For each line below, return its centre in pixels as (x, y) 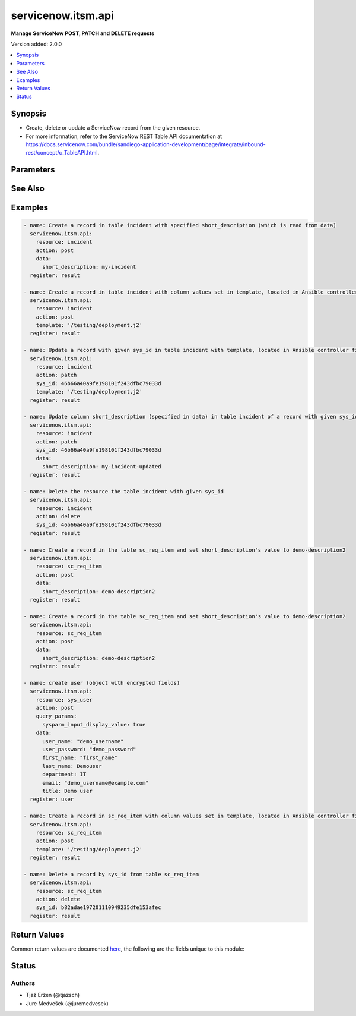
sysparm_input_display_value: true (94, 724)
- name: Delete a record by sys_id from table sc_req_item (111, 874)
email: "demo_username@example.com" (96, 783)
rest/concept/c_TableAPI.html (62, 153)
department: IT (64, 775)
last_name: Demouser (72, 766)
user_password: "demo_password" (89, 749)
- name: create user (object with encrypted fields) (102, 683)
